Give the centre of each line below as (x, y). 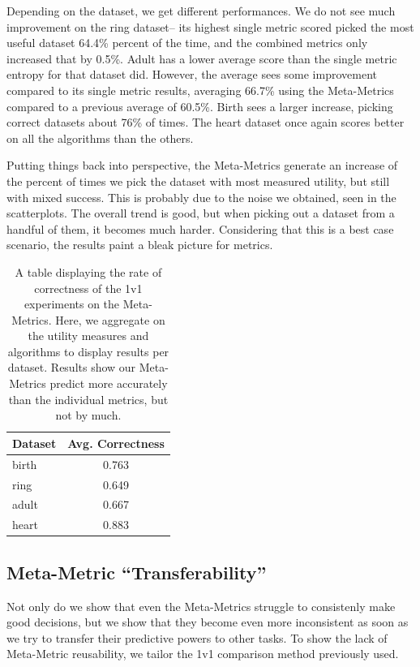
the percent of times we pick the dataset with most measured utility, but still (198, 181)
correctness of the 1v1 (88, 288)
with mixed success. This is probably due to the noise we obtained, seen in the (201, 197)
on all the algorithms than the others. (100, 138)
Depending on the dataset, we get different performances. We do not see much (201, 11)
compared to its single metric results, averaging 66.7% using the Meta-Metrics (200, 90)
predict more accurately (109, 383)
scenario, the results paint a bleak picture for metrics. (140, 245)
